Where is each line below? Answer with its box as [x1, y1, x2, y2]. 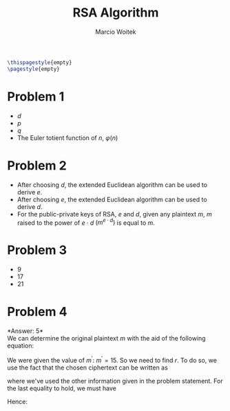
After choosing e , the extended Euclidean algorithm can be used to [17, 195, 208, 203]
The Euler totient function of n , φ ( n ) [17, 133, 118, 142]
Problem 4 [7, 304, 67, 320]
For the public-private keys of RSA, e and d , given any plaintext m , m [17, 210, 212, 218]
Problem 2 [7, 157, 67, 173]
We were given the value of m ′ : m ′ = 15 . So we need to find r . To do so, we [7, 355, 217, 364]
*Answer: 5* [7, 327, 43, 335]
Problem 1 [7, 88, 65, 104]
